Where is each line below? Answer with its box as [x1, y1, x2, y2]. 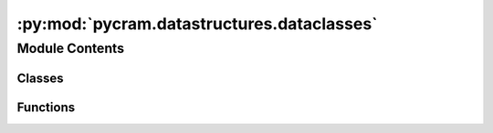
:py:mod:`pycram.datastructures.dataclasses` [16, 14, 378, 34]
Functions [16, 99, 76, 115]
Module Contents [16, 40, 125, 56]
